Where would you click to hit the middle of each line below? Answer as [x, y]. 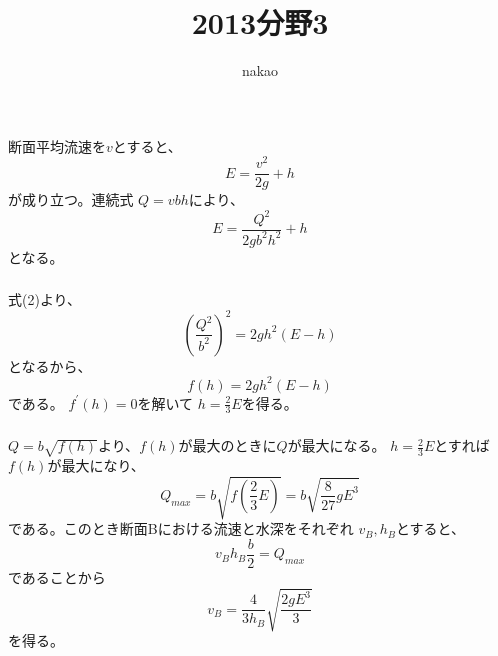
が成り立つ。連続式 [71, 199]
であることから [57, 577]
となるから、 [50, 365]
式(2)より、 [45, 299]
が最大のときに [227, 445]
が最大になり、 [96, 465]
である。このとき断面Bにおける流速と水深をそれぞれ [181, 528]
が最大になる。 [336, 445]
